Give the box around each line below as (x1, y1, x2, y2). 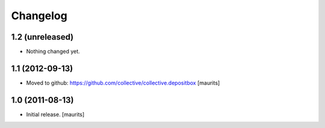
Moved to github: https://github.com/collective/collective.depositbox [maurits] (26, 79, 220, 87)
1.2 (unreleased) (11, 32, 74, 42)
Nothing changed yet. (26, 48, 81, 55)
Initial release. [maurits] (26, 111, 85, 118)
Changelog (11, 9, 67, 22)
